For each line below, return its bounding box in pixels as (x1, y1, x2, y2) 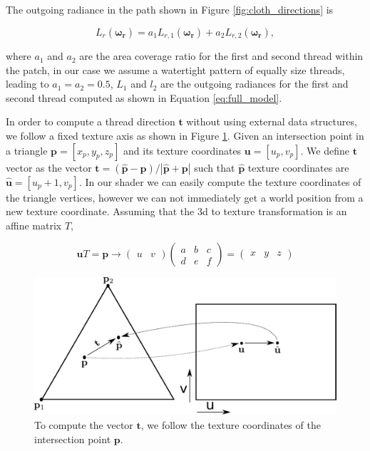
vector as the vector (6, 160, 92, 175)
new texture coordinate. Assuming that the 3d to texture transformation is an (6, 204, 347, 219)
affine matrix (6, 217, 62, 232)
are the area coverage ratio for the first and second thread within (79, 48, 364, 63)
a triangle (6, 142, 48, 157)
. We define (300, 142, 350, 157)
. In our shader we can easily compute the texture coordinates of (78, 174, 361, 189)
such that (194, 160, 235, 175)
